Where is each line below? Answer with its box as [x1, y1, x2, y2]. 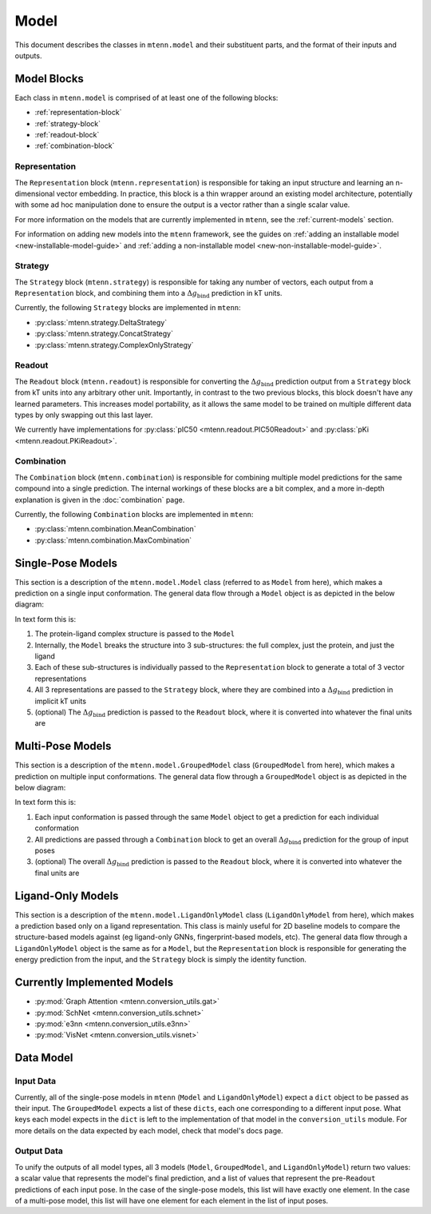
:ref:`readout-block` [34, 130, 100, 140]
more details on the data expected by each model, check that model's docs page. [14, 1125, 283, 1135]
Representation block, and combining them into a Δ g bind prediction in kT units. [14, 289, 283, 300]
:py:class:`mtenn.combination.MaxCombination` [34, 535, 192, 545]
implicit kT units [34, 696, 87, 706]
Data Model [14, 1051, 73, 1065]
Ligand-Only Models [14, 889, 119, 902]
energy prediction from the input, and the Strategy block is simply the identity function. [14, 955, 307, 965]
